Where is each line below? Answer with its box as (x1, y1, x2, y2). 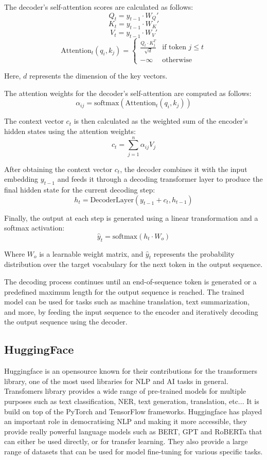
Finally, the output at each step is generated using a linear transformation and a (4, 212, 258, 223)
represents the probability (153, 248, 235, 259)
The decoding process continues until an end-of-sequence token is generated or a (4, 276, 257, 286)
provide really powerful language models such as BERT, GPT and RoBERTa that (4, 426, 262, 436)
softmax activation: (4, 222, 65, 233)
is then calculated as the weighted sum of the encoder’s (74, 116, 248, 126)
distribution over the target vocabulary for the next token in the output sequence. (4, 259, 263, 270)
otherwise (162, 56, 192, 64)
